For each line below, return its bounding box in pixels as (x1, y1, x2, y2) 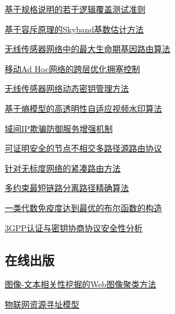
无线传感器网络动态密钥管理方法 (5, 82, 129, 95)
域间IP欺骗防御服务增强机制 (5, 122, 113, 134)
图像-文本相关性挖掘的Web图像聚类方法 (5, 278, 156, 290)
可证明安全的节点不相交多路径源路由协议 (5, 142, 162, 154)
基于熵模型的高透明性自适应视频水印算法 (5, 102, 162, 114)
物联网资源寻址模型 (5, 297, 79, 310)
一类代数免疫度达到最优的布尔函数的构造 (5, 201, 162, 213)
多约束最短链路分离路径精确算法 (5, 182, 129, 194)
